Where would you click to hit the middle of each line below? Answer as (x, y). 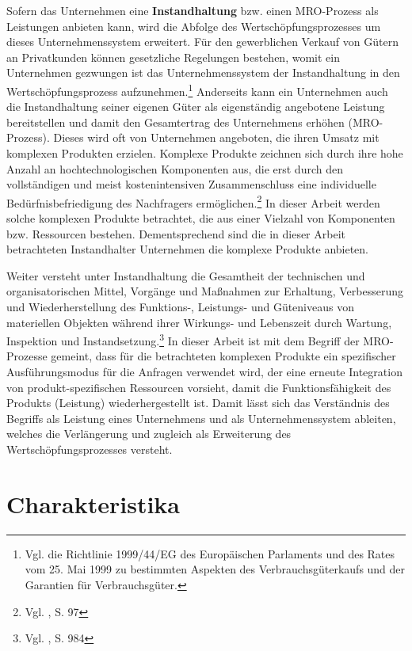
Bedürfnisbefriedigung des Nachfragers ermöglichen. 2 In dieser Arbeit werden (193, 201)
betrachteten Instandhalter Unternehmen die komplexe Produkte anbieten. (188, 249)
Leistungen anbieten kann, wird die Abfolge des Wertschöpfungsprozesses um (194, 26)
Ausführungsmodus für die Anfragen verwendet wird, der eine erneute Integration (204, 372)
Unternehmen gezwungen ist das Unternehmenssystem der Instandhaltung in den (203, 72)
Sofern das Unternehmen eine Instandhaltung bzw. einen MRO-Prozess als (193, 10)
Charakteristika (93, 503)
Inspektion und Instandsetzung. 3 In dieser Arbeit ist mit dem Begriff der (183, 339)
